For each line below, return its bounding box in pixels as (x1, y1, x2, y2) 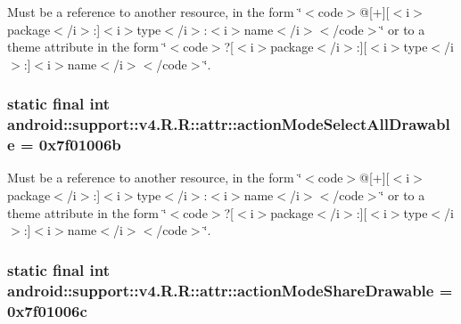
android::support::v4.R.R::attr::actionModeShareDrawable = (7, 279, 453, 301)
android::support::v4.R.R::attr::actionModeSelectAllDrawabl (7, 113, 450, 135)
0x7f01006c (7, 299, 87, 321)
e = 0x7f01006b (7, 134, 121, 156)
